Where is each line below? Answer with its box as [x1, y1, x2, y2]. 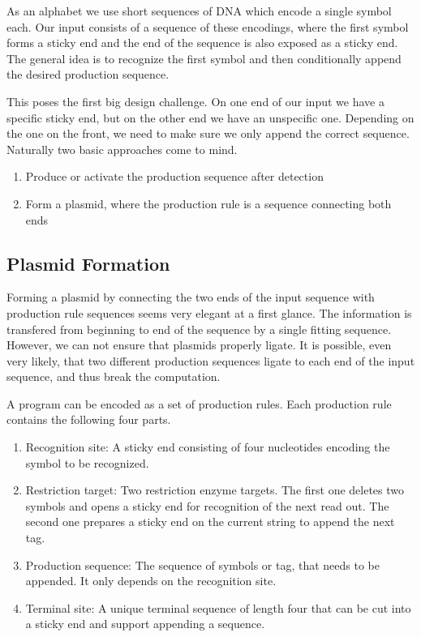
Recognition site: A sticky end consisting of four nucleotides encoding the [25, 438, 390, 455]
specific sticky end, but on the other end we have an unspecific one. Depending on [6, 109, 415, 126]
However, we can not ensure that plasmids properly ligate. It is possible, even [6, 336, 392, 353]
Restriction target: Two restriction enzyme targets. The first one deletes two [25, 481, 405, 498]
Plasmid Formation [6, 250, 170, 276]
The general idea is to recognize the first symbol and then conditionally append [6, 49, 402, 66]
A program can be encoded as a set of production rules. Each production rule [6, 395, 392, 412]
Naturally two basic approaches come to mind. [6, 140, 238, 157]
